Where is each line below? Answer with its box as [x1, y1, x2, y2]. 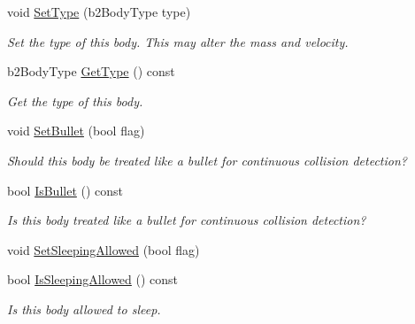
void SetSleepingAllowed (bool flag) [7, 240, 200, 258]
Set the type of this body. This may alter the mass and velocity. [7, 32, 349, 50]
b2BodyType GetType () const [7, 62, 175, 81]
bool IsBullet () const [7, 181, 124, 199]
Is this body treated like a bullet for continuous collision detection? [7, 211, 366, 229]
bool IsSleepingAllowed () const [7, 270, 179, 289]
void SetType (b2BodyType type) [7, 3, 191, 20]
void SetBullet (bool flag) [7, 121, 145, 140]
